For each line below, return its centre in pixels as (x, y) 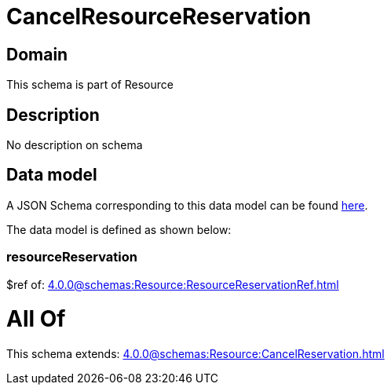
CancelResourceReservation (159, 16)
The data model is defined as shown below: (119, 229)
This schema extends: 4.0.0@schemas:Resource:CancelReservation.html (195, 354)
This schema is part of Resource (90, 85)
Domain (37, 54)
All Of (36, 319)
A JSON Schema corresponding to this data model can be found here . (187, 205)
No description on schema (75, 145)
